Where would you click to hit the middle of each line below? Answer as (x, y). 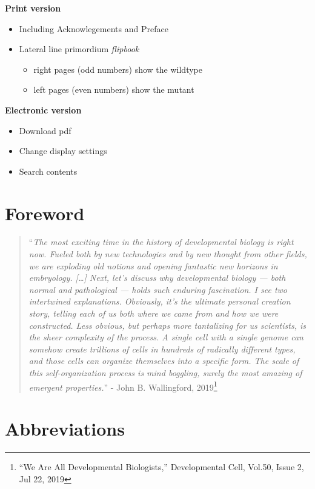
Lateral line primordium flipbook (79, 49)
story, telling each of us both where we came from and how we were (154, 313)
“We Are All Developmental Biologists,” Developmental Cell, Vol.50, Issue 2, (161, 466)
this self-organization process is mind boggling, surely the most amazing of (165, 373)
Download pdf (45, 130)
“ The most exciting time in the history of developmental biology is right (161, 242)
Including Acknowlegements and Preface (94, 28)
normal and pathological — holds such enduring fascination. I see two (158, 289)
